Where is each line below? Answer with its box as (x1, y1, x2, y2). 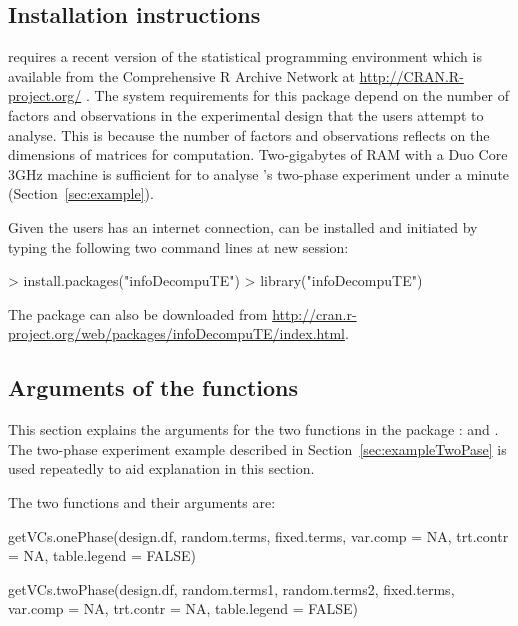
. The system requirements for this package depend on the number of (85, 85, 510, 106)
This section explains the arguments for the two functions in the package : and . (8, 419, 499, 440)
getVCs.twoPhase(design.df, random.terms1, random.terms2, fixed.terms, (8, 578, 455, 599)
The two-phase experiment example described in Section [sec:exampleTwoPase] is (8, 438, 507, 459)
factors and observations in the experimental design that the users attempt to (8, 104, 484, 125)
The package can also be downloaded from (8, 303, 268, 324)
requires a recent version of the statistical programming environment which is (8, 46, 482, 67)
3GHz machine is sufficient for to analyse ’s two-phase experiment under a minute (8, 163, 510, 184)
